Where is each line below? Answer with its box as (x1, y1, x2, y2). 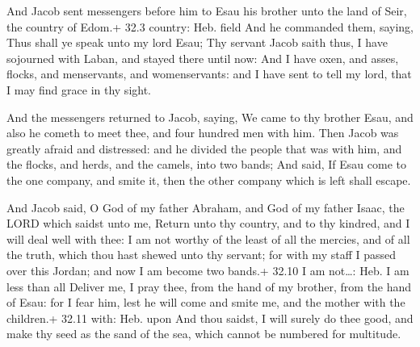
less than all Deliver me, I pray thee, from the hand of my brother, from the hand (6, 278, 412, 295)
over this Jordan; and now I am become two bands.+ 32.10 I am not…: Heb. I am (6, 261, 409, 278)
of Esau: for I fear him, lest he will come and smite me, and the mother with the (6, 294, 405, 311)
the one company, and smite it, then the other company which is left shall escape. (6, 171, 411, 188)
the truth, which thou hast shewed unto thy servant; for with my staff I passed (6, 246, 397, 263)
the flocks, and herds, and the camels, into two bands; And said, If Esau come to (6, 156, 406, 173)
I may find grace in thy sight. (6, 81, 152, 98)
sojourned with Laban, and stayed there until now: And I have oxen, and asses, (6, 49, 399, 66)
